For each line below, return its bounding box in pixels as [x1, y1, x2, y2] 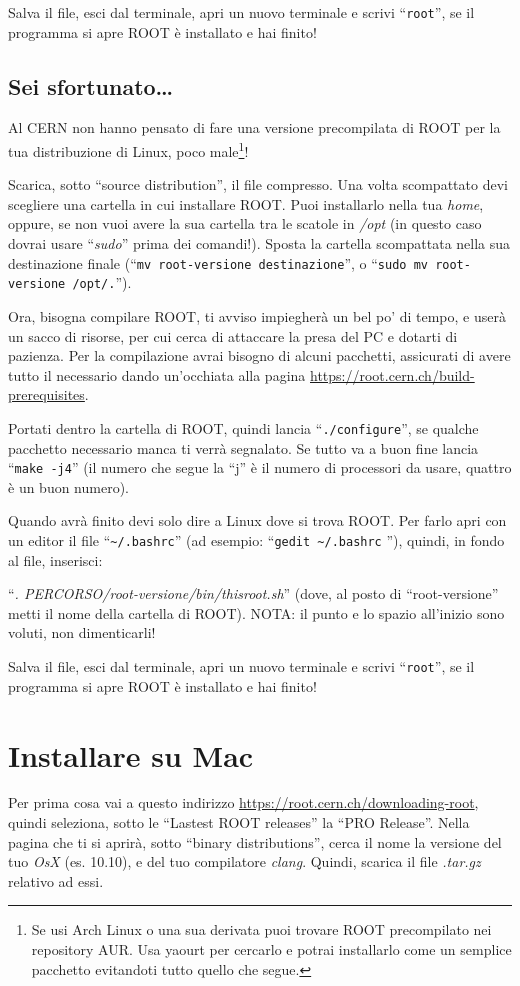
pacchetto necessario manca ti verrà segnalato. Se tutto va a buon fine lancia [8, 437, 479, 458]
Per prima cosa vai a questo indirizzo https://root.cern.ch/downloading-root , [8, 792, 479, 813]
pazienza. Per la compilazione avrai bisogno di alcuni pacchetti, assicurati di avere [8, 345, 511, 366]
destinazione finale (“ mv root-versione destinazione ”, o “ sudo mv [8, 252, 428, 273]
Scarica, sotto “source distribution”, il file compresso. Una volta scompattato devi [8, 174, 508, 195]
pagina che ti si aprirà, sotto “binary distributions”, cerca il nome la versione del [8, 831, 502, 852]
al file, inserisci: [8, 549, 103, 570]
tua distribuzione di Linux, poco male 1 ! [8, 138, 249, 161]
